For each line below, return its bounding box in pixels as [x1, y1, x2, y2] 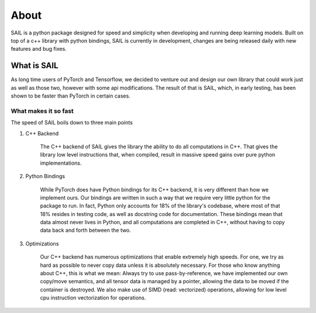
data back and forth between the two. [40, 227, 131, 234]
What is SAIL [11, 61, 59, 71]
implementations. [40, 159, 82, 166]
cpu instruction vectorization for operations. [40, 294, 146, 301]
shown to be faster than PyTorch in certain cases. [11, 92, 131, 99]
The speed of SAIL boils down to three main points [11, 119, 133, 126]
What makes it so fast [11, 107, 74, 115]
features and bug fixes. [11, 46, 67, 53]
